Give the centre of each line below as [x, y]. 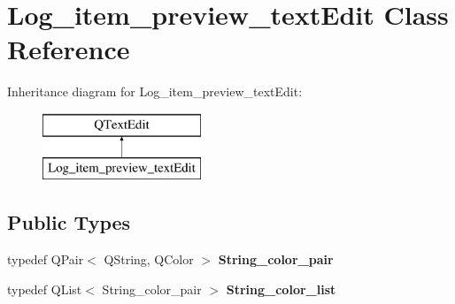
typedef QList [45, 289]
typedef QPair [46, 259]
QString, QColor [149, 259]
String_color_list [281, 289]
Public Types [69, 222]
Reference [69, 49]
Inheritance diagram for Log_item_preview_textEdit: [155, 91]
